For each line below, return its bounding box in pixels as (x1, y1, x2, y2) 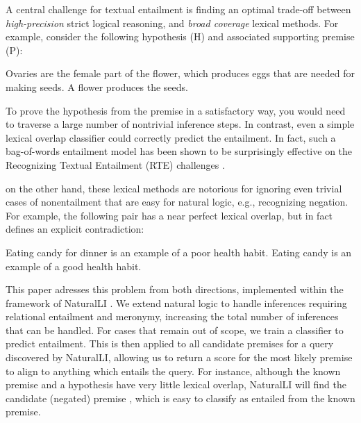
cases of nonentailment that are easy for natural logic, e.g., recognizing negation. (6, 194, 349, 209)
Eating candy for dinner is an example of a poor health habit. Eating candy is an (6, 244, 352, 259)
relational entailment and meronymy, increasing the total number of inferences (6, 309, 339, 324)
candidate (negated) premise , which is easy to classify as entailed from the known (6, 390, 355, 405)
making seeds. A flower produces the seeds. (6, 79, 188, 94)
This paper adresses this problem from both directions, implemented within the (6, 282, 344, 297)
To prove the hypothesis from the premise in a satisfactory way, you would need (6, 103, 346, 117)
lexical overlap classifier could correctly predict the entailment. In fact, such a (6, 130, 336, 144)
